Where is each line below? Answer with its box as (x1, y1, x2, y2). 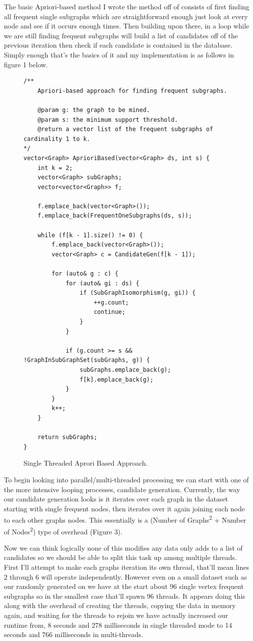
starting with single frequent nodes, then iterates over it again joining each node (4, 503, 245, 513)
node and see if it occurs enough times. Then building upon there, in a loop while (4, 21, 250, 31)
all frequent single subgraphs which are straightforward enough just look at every (4, 11, 248, 21)
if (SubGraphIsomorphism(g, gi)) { (79, 289, 196, 297)
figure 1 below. (4, 59, 48, 69)
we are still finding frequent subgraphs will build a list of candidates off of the (4, 30, 238, 40)
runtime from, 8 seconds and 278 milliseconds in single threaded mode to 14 (4, 619, 232, 630)
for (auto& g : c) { (51, 270, 119, 278)
